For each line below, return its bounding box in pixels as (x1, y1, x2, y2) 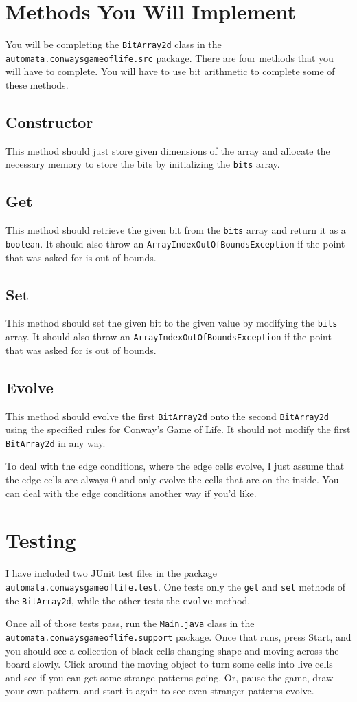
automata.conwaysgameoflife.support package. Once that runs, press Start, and (5, 629, 352, 644)
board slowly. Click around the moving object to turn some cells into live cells (5, 657, 333, 671)
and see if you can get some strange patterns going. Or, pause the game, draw (5, 670, 334, 684)
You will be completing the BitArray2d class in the (5, 37, 222, 52)
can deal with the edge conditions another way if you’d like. (5, 485, 257, 500)
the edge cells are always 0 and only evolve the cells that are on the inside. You (5, 472, 339, 486)
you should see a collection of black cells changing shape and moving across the (5, 643, 339, 657)
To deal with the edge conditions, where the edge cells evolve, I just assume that (5, 459, 345, 473)
